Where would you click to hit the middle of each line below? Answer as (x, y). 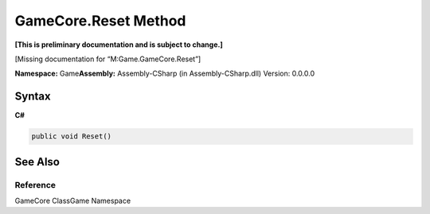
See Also (37, 162)
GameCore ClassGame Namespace (73, 200)
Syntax (33, 97)
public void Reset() (71, 136)
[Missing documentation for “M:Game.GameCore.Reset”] (108, 59)
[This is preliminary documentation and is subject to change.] (119, 45)
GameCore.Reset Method (100, 21)
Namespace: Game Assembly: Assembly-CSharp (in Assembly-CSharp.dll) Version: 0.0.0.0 (164, 74)
